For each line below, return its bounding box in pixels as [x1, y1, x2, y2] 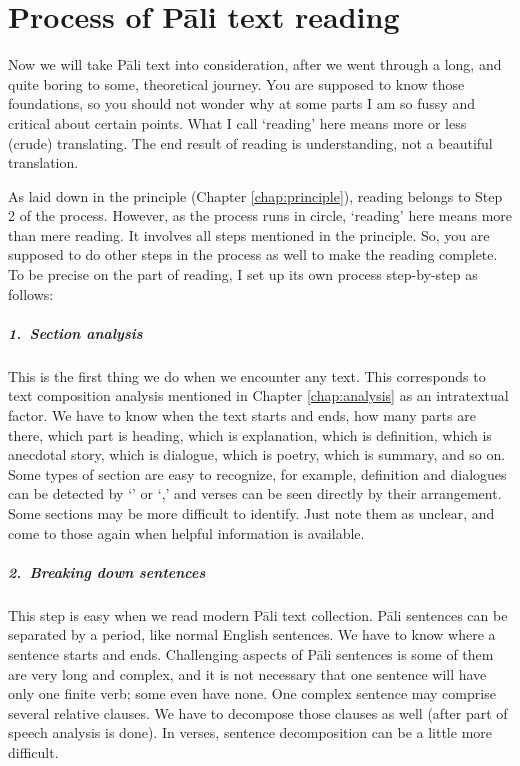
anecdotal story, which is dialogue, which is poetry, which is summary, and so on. [8, 444, 506, 465]
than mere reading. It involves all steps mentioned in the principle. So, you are [8, 224, 490, 245]
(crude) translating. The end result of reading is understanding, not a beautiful [8, 132, 493, 153]
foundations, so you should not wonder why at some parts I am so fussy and [8, 93, 475, 114]
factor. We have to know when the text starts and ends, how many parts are [8, 405, 476, 425]
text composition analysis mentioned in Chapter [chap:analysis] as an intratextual [8, 385, 509, 406]
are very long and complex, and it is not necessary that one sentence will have [8, 663, 487, 684]
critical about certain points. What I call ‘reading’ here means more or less [8, 112, 467, 133]
